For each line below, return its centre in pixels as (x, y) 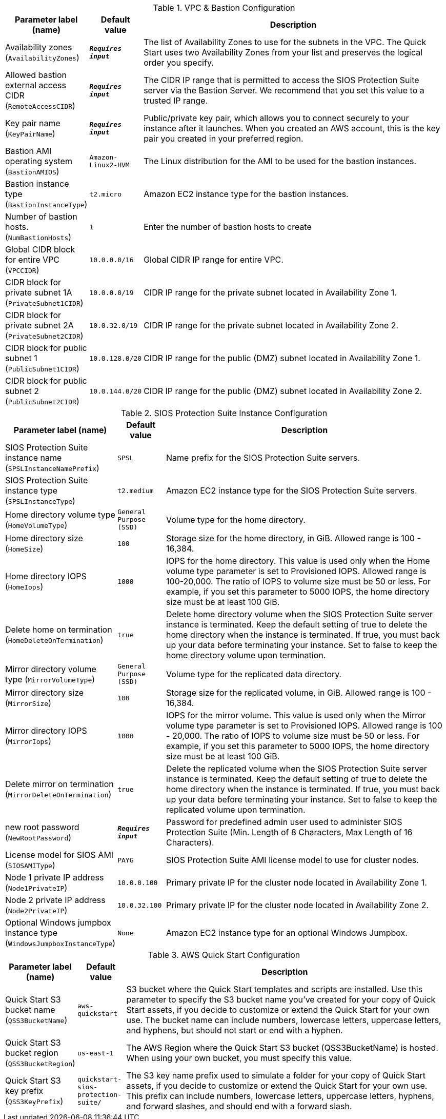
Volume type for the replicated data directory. (254, 674)
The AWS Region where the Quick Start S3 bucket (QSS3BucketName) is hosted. (282, 1048)
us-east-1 (95, 1053)
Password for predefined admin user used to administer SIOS (284, 822)
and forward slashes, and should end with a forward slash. (239, 1106)
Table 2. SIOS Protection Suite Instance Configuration (224, 413)
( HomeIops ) (24, 586)
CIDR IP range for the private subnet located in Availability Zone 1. (270, 292)
